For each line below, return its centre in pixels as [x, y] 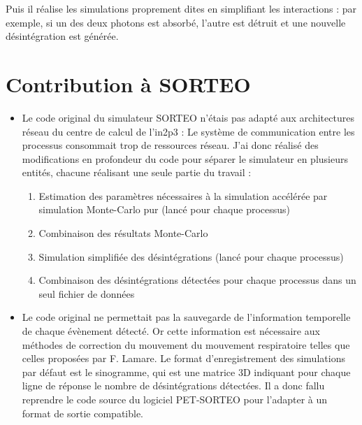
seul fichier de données [87, 293]
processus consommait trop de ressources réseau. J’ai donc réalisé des [170, 145]
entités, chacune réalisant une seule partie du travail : [137, 172]
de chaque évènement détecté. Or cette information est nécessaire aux [171, 331]
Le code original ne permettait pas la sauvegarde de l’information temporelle [186, 317]
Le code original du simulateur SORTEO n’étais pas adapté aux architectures [188, 117]
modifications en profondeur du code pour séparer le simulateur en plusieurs [185, 158]
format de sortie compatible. [83, 413]
